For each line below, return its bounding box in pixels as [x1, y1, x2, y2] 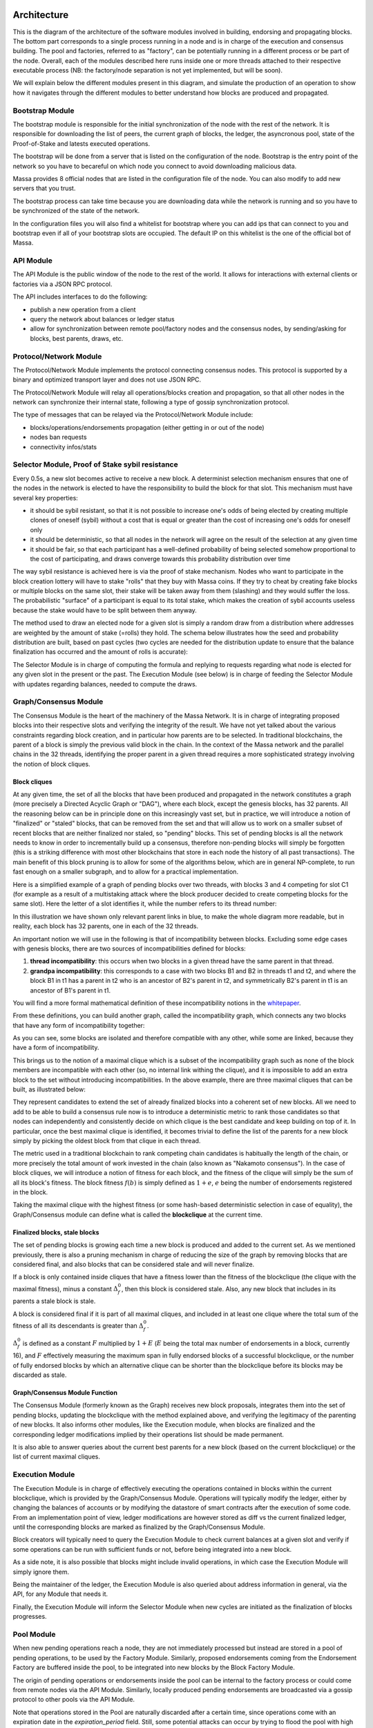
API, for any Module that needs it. [12, 1590, 108, 1598]
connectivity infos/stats [30, 442, 97, 451]
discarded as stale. [12, 1371, 67, 1379]
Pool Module [12, 1629, 56, 1639]
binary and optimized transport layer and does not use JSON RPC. [12, 375, 202, 384]
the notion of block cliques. [12, 760, 90, 768]
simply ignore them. [12, 1568, 69, 1576]
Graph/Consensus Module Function [12, 1389, 117, 1397]
